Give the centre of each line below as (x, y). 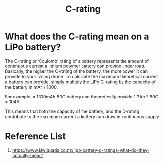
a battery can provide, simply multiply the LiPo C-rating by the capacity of (80, 82)
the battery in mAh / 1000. (32, 87)
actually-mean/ (28, 155)
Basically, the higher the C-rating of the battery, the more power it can (77, 71)
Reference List (35, 137)
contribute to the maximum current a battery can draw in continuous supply (82, 116)
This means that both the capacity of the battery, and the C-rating (72, 111)
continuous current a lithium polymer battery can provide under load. (75, 66)
